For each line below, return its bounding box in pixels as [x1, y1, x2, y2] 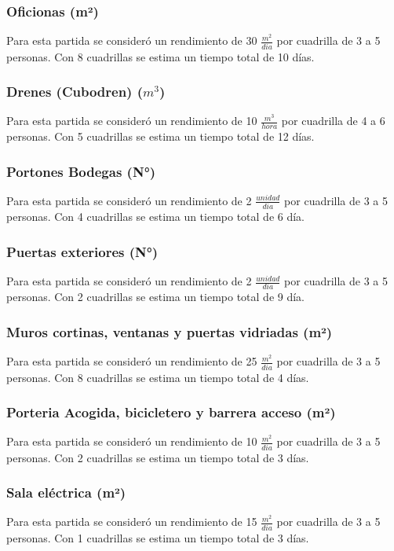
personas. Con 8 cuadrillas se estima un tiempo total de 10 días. [6, 48, 315, 64]
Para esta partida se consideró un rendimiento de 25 [6, 353, 257, 369]
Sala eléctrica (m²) [6, 483, 126, 502]
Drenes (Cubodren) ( [6, 82, 144, 101]
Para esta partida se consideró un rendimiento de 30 [6, 32, 257, 49]
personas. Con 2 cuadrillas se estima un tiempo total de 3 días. [6, 449, 309, 465]
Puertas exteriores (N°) [6, 241, 159, 261]
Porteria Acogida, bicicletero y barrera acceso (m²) [6, 402, 336, 422]
